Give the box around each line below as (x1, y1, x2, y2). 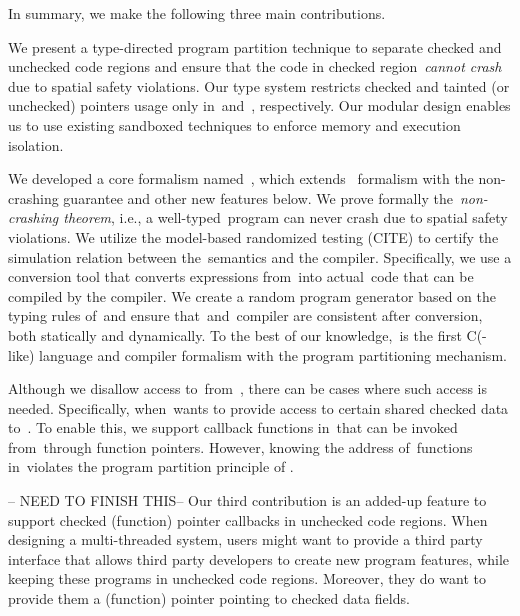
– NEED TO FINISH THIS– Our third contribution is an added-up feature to (8, 490, 487, 511)
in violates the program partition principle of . (8, 456, 294, 477)
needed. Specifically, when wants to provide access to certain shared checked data (8, 397, 509, 418)
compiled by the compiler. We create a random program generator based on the (8, 285, 496, 306)
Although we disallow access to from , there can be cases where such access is (8, 378, 488, 399)
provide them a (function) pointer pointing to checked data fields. (8, 588, 410, 609)
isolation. (8, 134, 64, 155)
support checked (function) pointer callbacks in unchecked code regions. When (8, 509, 488, 530)
